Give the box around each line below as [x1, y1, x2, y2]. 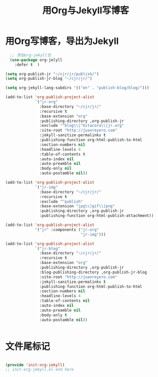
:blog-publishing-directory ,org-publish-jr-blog [39, 270, 147, 275]
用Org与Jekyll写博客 [42, 5, 129, 16]
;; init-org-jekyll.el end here [5, 367, 74, 372]
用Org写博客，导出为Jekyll [5, 35, 119, 47]
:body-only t [39, 313, 67, 318]
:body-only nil [39, 166, 72, 171]
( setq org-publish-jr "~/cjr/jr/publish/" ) [5, 71, 99, 77]
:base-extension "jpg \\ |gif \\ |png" [39, 204, 115, 209]
